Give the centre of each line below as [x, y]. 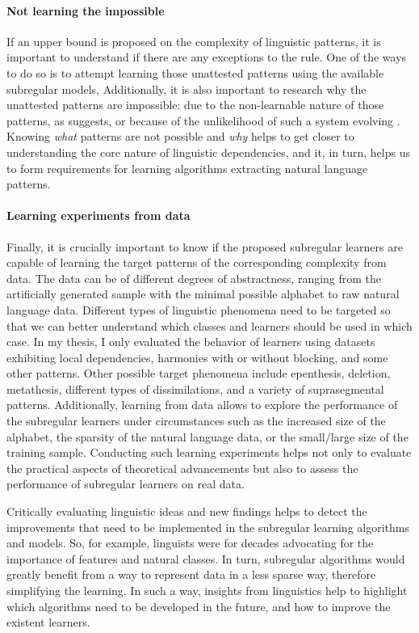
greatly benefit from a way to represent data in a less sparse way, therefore [191, 574]
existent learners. [48, 622]
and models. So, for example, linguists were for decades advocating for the [190, 543]
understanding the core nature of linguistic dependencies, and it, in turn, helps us [208, 152]
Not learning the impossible [86, 10]
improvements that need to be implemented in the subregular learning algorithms [208, 527]
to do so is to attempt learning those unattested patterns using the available [195, 72]
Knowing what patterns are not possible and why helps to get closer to [180, 136]
